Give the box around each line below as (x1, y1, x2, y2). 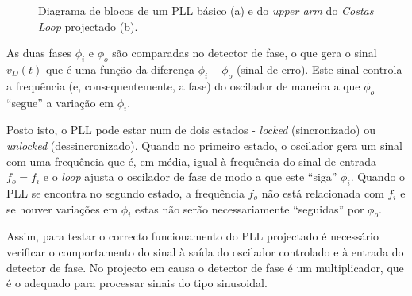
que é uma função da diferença (45, 60, 194, 77)
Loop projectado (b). (38, 17, 138, 34)
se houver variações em (6, 200, 118, 217)
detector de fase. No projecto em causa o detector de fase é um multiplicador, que (6, 259, 404, 275)
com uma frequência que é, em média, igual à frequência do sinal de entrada (6, 152, 377, 169)
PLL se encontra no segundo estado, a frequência (6, 184, 245, 201)
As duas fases (6, 44, 71, 61)
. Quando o (350, 168, 406, 185)
